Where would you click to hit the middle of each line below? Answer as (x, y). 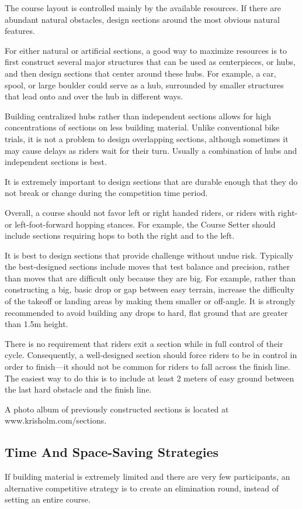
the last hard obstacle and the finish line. (78, 389)
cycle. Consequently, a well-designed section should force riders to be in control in (151, 355)
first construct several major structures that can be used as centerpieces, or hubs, (150, 62)
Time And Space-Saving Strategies (112, 452)
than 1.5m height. (37, 324)
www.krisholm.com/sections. (56, 420)
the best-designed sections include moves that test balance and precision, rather (147, 266)
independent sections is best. (56, 162)
